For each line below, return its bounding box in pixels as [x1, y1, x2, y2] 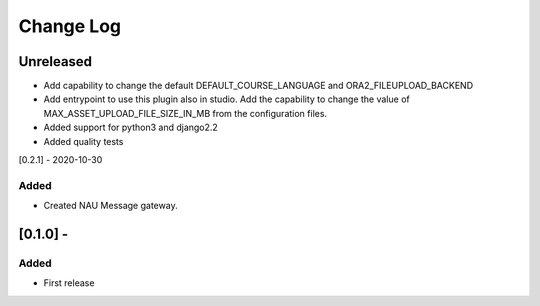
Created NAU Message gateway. [43, 200, 179, 212]
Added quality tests [43, 135, 124, 147]
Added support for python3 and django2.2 [43, 121, 219, 134]
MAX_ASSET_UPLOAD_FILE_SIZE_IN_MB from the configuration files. [43, 107, 328, 119]
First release [43, 277, 95, 289]
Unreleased [18, 53, 93, 70]
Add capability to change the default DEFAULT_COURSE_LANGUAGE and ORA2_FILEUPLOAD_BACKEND [43, 80, 474, 92]
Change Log [18, 15, 122, 37]
